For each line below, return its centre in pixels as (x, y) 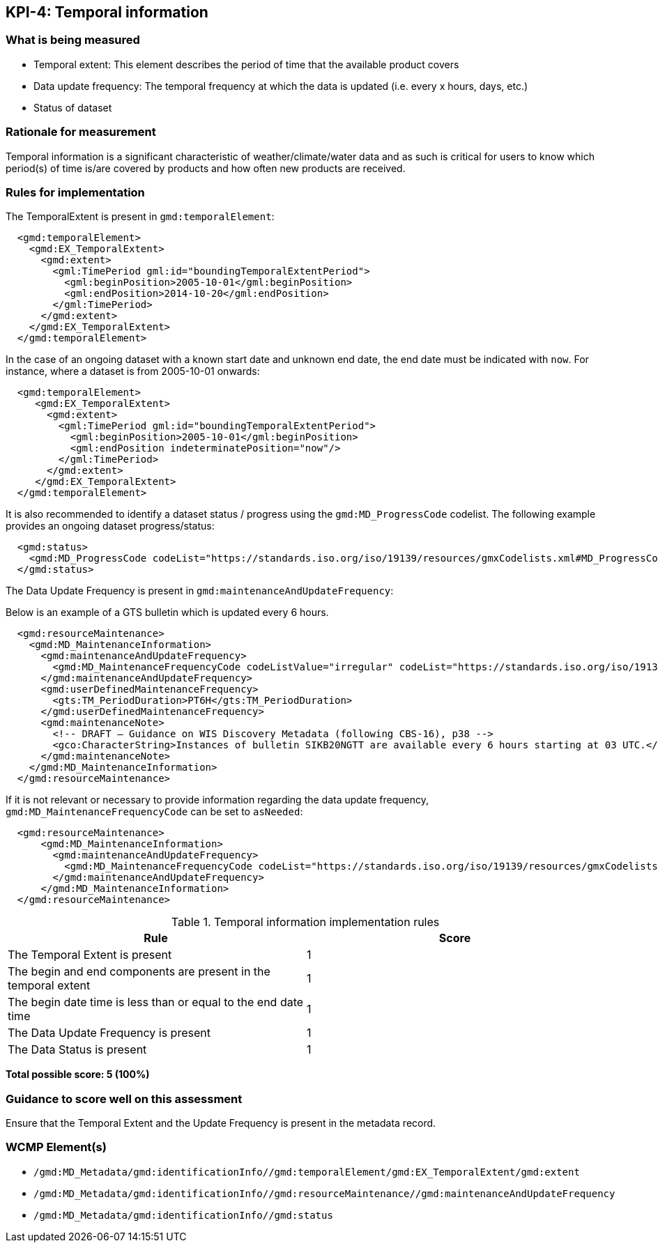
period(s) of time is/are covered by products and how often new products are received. (206, 168)
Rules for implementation (75, 192)
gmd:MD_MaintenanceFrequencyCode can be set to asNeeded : (154, 812)
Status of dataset (73, 107)
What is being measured (73, 40)
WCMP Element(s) (56, 1147)
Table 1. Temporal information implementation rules (305, 922)
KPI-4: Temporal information (107, 12)
